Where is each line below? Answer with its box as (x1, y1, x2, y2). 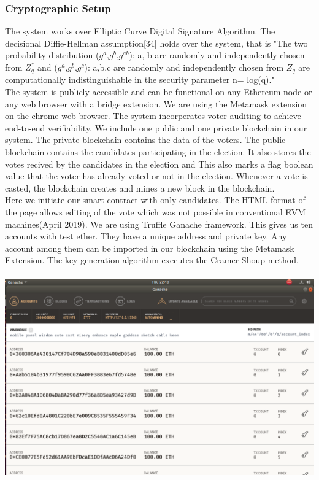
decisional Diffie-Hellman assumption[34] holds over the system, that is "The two (5, 36, 308, 49)
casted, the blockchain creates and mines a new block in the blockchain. (5, 181, 275, 194)
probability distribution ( (5, 48, 99, 61)
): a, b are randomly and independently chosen (129, 48, 305, 61)
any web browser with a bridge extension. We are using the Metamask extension (5, 97, 307, 110)
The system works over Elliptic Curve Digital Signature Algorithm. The (5, 25, 275, 37)
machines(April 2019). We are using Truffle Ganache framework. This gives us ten (5, 217, 313, 230)
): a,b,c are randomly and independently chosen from (84, 61, 284, 73)
